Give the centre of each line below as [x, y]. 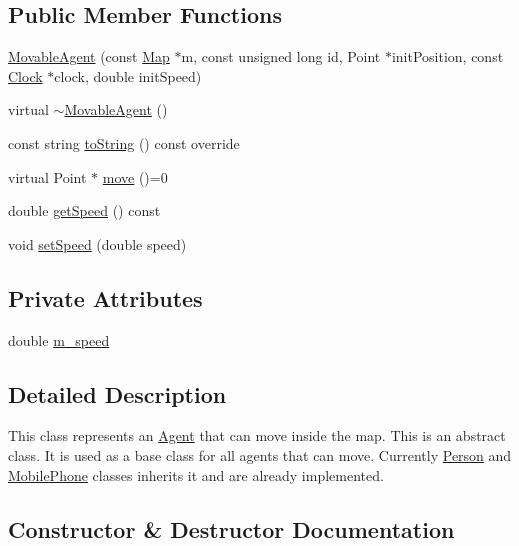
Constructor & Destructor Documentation [231, 528]
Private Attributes [105, 297]
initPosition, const [447, 56]
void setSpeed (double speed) [97, 243]
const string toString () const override [124, 142]
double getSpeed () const [84, 210]
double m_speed [59, 339]
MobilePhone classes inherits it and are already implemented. [196, 474]
